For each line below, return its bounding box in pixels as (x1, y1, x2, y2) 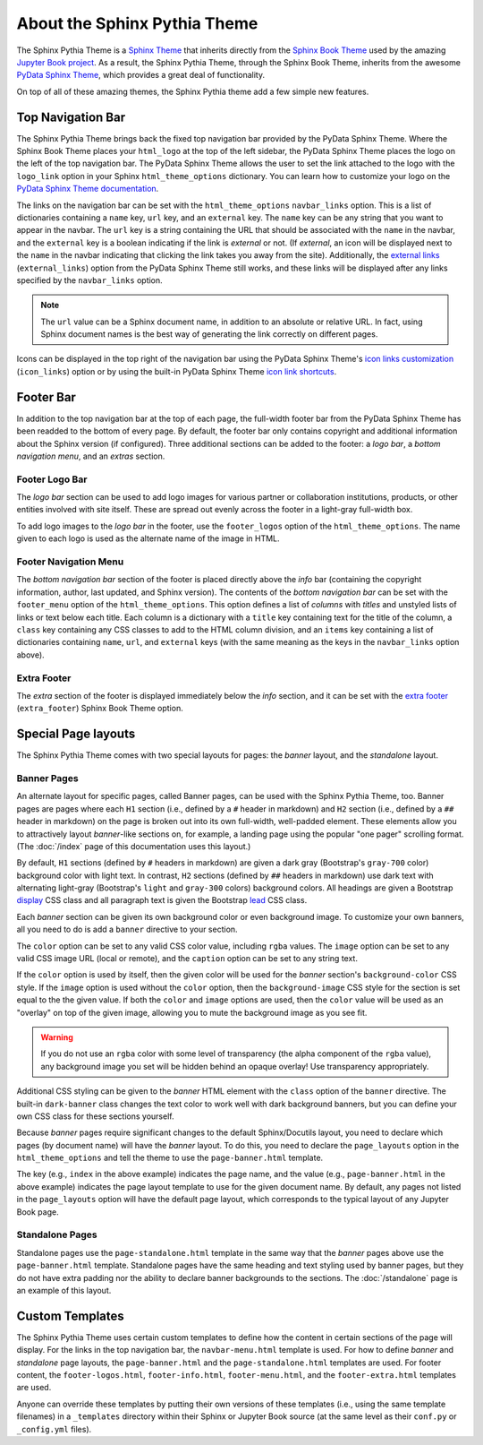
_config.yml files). (16, 1423, 92, 1434)
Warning (40, 1031, 73, 1043)
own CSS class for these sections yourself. (16, 1111, 174, 1122)
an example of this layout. (16, 1285, 112, 1295)
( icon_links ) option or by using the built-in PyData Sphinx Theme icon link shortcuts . (16, 366, 337, 376)
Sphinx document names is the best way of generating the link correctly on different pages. (40, 329, 378, 340)
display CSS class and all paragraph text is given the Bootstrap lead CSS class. (16, 895, 308, 906)
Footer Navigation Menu (16, 555, 124, 568)
